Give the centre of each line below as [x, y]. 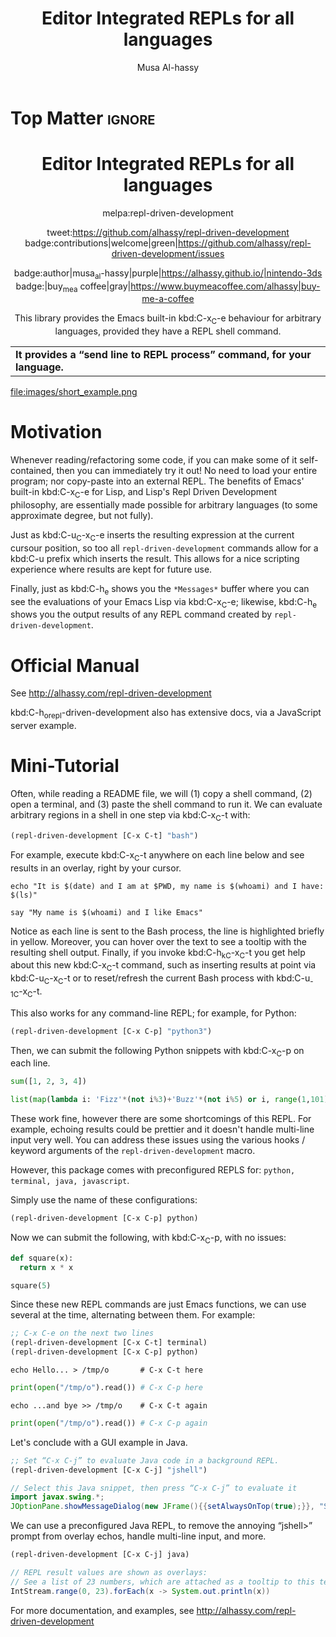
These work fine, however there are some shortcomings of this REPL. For [161, 1119]
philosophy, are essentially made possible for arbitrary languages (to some [164, 505]
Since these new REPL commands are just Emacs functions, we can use [158, 1304]
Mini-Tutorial [65, 766]
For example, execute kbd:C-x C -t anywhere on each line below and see [157, 855]
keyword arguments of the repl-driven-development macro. [133, 1151]
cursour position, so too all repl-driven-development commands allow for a [164, 548]
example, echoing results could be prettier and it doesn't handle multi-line [162, 1129]
